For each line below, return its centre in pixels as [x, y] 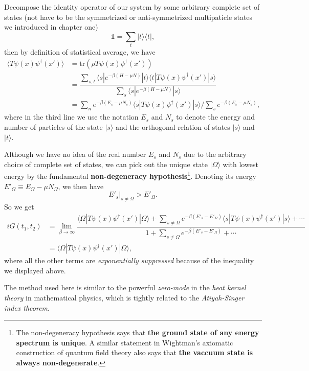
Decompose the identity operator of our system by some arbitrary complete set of [132, 7]
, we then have [81, 186]
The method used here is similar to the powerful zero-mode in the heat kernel [125, 287]
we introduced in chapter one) [51, 27]
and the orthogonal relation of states [173, 127]
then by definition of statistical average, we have [80, 52]
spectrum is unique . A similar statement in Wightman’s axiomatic [125, 342]
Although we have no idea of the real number [75, 154]
